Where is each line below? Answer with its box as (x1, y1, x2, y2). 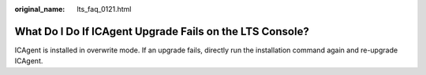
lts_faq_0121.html (77, 5, 132, 13)
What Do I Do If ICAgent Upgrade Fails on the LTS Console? (14, 24, 309, 38)
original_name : (14, 5, 65, 13)
